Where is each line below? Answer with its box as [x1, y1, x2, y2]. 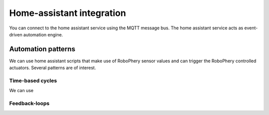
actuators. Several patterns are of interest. [9, 65, 96, 71]
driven [9, 31, 22, 37]
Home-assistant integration [9, 7, 127, 18]
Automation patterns [9, 45, 76, 53]
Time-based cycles [9, 77, 57, 84]
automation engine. [23, 31, 63, 37]
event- [244, 25, 258, 31]
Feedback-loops [9, 100, 50, 107]
